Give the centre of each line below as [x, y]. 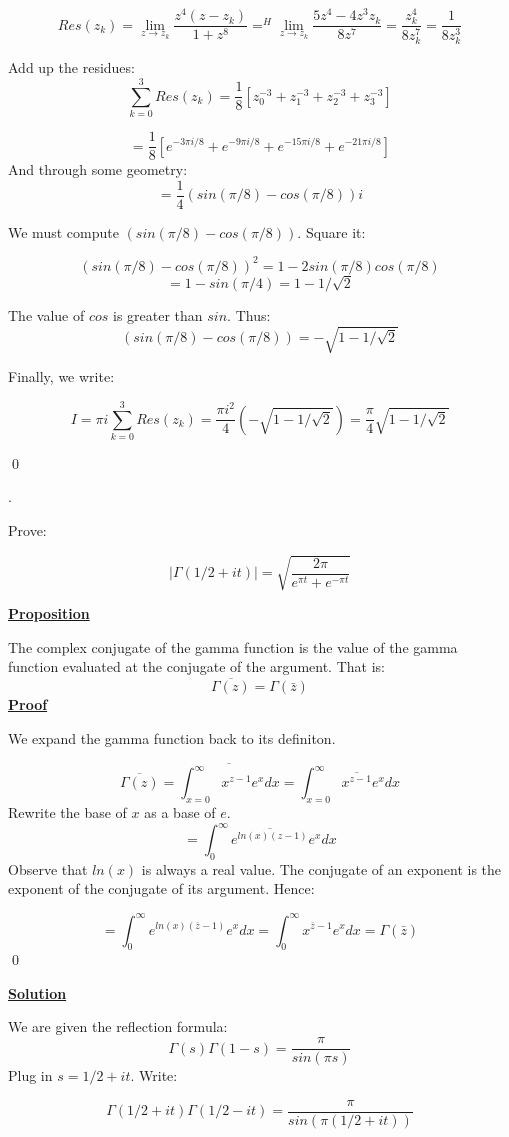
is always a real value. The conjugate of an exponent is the [321, 868]
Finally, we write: [61, 376]
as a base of [180, 811]
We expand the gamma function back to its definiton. [172, 737]
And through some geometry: [98, 169]
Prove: [27, 530]
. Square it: [331, 231]
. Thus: [249, 315]
